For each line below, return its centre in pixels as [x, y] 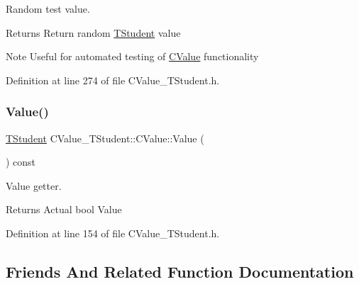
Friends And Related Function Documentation [180, 271]
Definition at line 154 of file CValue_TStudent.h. [113, 233]
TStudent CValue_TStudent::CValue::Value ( [105, 138]
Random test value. [48, 8]
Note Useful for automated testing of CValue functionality [132, 56]
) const [21, 162]
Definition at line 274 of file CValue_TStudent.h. [113, 80]
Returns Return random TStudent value [93, 32]
